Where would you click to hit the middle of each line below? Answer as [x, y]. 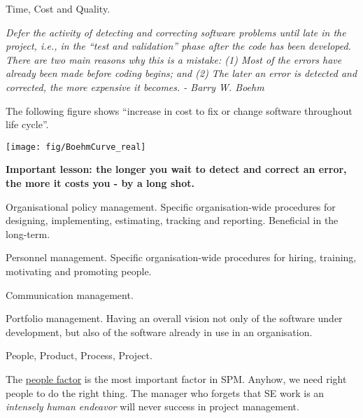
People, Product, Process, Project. [79, 355]
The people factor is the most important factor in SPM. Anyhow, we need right [176, 378]
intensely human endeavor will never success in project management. [152, 406]
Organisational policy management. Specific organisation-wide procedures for [171, 206]
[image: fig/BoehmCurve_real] [76, 147]
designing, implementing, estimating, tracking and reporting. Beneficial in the [172, 220]
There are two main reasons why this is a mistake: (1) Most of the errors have [174, 59]
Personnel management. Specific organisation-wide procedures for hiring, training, [181, 257]
